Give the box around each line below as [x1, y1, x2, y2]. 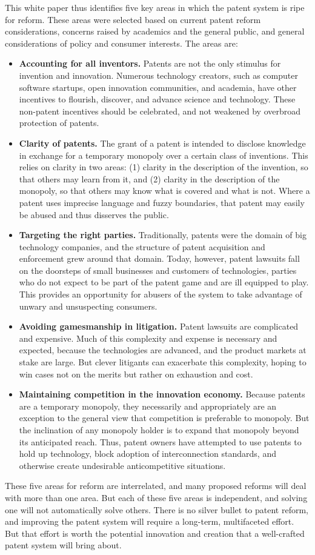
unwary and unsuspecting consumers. [19, 299, 157, 312]
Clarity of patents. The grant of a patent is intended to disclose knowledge [19, 136, 306, 149]
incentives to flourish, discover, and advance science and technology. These [19, 93, 296, 105]
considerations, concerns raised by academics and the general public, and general [5, 25, 305, 38]
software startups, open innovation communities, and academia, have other [19, 81, 297, 93]
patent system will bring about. [5, 539, 122, 551]
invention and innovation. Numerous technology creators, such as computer [19, 68, 298, 81]
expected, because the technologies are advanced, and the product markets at [19, 344, 307, 356]
